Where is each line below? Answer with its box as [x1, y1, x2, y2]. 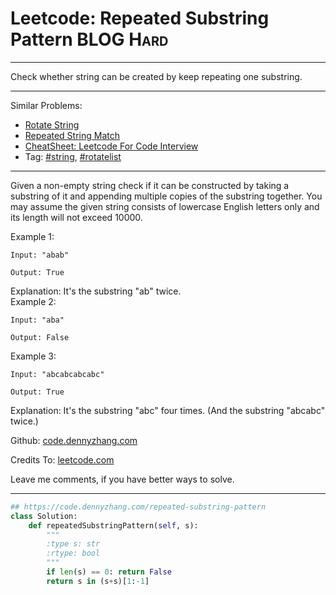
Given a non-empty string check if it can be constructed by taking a [10, 179, 290, 191]
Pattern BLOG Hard [10, 28, 169, 51]
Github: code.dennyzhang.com [10, 434, 138, 446]
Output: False [10, 332, 70, 342]
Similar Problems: [10, 99, 83, 111]
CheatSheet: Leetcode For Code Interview [24, 140, 199, 152]
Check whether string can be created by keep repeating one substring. [10, 70, 303, 82]
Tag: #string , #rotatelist [24, 150, 122, 162]
